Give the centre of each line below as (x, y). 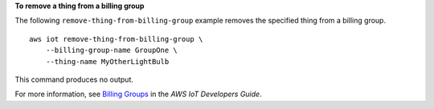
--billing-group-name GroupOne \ (112, 50)
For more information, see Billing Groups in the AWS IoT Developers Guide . (138, 94)
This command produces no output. (74, 79)
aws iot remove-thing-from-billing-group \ (116, 39)
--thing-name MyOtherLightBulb (107, 61)
